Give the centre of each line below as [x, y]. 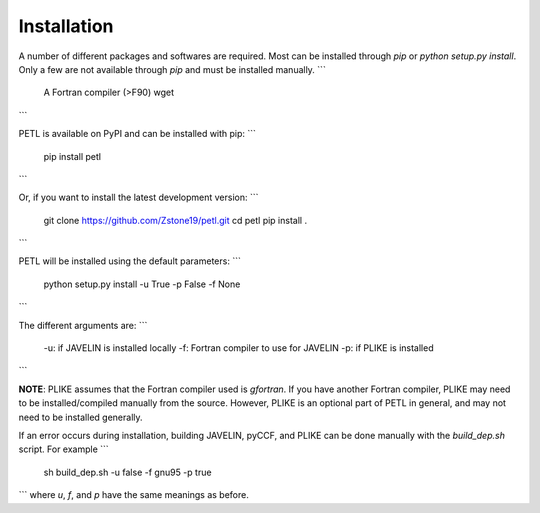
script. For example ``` [63, 449]
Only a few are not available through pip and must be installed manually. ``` [172, 69]
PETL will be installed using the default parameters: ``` [130, 261]
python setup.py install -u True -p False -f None [142, 284]
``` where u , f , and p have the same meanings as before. [133, 495]
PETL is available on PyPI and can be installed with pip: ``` [137, 134]
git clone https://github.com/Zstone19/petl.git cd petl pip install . [175, 220]
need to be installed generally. [81, 417]
